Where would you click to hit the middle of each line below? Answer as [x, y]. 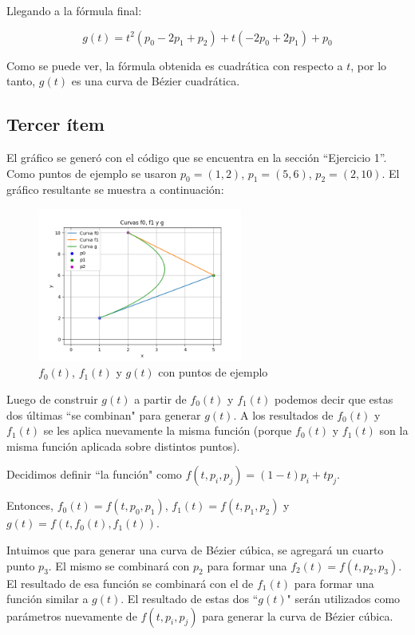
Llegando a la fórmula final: [74, 10]
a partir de [160, 398]
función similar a [47, 599]
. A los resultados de [283, 414]
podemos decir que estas [334, 398]
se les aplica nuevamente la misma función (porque [168, 430]
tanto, [21, 81]
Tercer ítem [55, 124]
